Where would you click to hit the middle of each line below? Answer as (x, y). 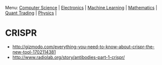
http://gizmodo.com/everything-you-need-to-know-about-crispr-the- (83, 47)
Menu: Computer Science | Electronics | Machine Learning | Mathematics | (81, 8)
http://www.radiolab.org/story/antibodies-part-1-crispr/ (69, 57)
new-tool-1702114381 (34, 52)
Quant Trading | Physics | (31, 13)
